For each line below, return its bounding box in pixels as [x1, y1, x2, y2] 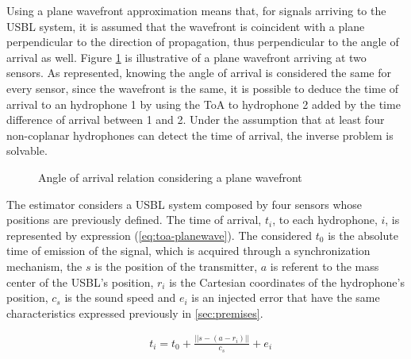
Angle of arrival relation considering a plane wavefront [38, 168, 302, 185]
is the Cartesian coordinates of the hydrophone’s [169, 273, 405, 290]
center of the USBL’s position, [6, 273, 154, 290]
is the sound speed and [64, 289, 176, 306]
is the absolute [328, 226, 398, 243]
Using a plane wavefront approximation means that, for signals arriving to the [6, 2, 386, 18]
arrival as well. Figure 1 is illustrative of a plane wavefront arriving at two [6, 48, 367, 65]
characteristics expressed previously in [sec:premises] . [6, 304, 263, 321]
